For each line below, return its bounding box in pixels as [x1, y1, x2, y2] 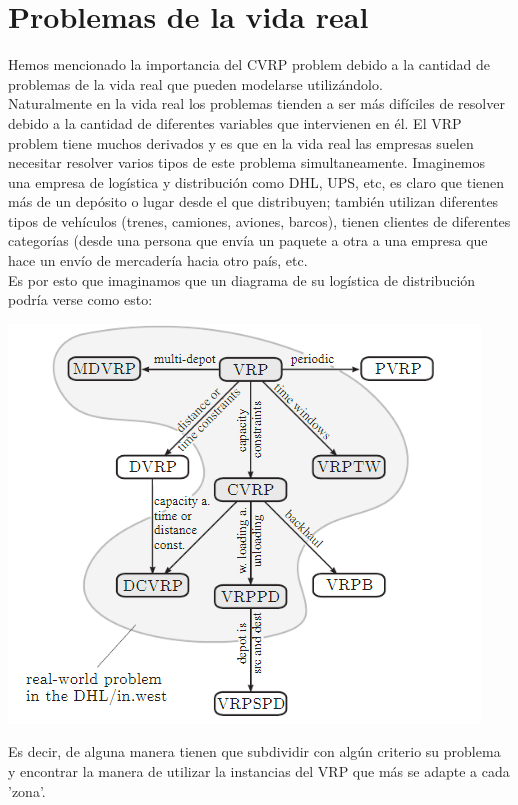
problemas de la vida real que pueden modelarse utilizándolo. [8, 73, 383, 94]
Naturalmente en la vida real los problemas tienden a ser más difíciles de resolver [8, 93, 505, 114]
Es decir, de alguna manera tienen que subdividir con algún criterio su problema [8, 741, 501, 762]
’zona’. [8, 780, 46, 801]
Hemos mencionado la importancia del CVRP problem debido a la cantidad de [8, 54, 490, 75]
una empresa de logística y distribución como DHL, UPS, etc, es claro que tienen [8, 171, 505, 192]
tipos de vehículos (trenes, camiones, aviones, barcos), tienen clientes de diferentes [8, 210, 511, 231]
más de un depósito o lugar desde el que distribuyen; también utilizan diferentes [8, 191, 499, 212]
